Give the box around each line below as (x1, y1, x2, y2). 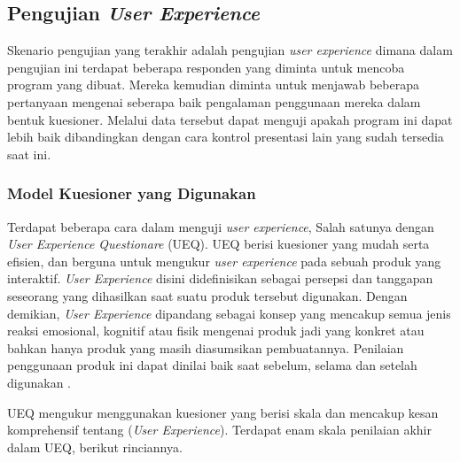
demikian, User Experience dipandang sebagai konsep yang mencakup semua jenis (7, 304, 451, 322)
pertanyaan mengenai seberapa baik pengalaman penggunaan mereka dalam (7, 92, 421, 111)
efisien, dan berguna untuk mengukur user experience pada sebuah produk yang (7, 251, 441, 270)
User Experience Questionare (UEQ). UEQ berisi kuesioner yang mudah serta (7, 235, 430, 253)
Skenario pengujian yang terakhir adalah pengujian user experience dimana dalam (7, 41, 453, 59)
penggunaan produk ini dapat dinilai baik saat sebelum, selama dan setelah (7, 356, 417, 374)
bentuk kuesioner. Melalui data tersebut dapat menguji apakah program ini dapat (7, 110, 453, 128)
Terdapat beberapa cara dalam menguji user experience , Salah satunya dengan (7, 217, 434, 235)
